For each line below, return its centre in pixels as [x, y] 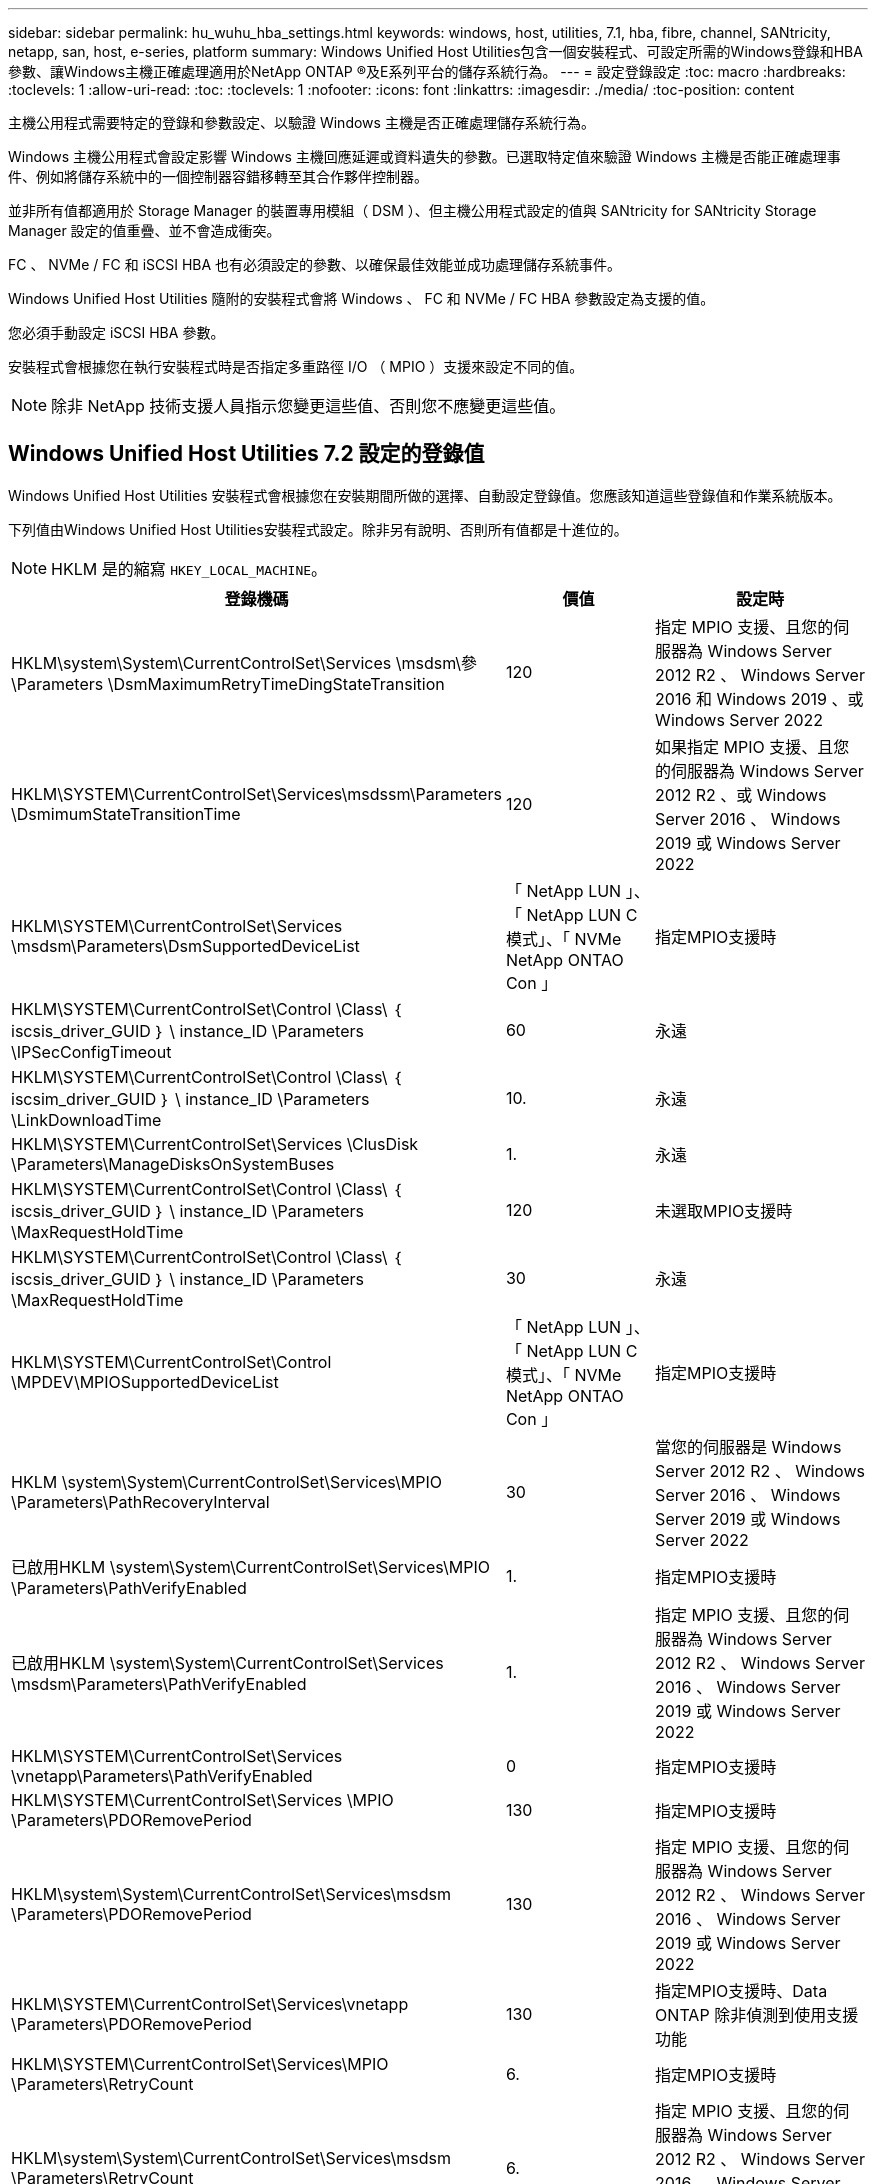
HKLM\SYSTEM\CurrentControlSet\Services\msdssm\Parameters [256, 793]
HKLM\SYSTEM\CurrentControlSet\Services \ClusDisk [215, 1143]
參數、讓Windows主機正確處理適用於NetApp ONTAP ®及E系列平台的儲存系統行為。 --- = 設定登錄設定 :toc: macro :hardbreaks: [427, 71]
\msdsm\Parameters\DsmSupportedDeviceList [185, 945]
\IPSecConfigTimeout [91, 1051]
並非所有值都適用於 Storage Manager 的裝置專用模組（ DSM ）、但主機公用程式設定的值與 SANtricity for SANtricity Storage [412, 210]
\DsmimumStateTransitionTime [126, 813]
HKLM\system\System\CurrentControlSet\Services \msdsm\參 [244, 662]
